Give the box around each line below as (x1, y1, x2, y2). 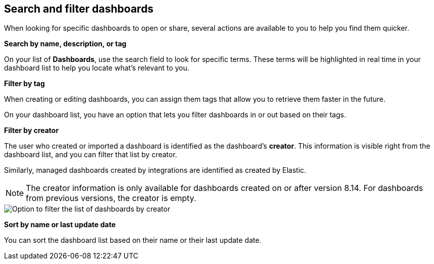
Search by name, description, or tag (4, 39, 127, 48)
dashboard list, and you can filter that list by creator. (4, 150, 177, 159)
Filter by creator (4, 126, 59, 135)
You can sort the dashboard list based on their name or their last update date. (4, 236, 261, 245)
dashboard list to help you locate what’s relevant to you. (4, 63, 190, 73)
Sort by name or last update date (4, 220, 116, 229)
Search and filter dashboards (4, 3, 154, 15)
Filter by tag (4, 79, 45, 88)
